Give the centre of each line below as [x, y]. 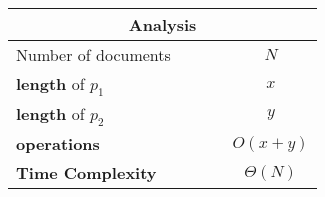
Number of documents [93, 54]
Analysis [162, 24]
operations [58, 144]
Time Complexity [86, 173]
